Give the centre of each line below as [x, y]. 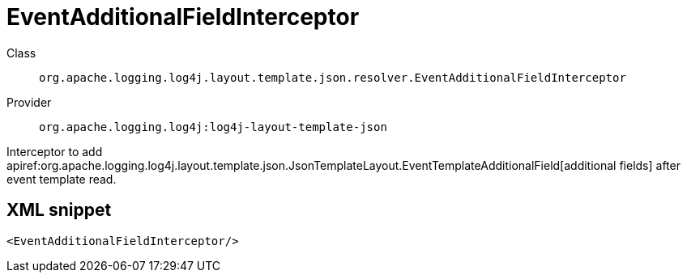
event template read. [62, 179]
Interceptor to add [55, 151]
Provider [29, 102]
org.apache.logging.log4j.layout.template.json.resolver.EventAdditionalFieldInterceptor [333, 77]
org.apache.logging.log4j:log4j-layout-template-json [213, 127]
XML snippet [59, 210]
